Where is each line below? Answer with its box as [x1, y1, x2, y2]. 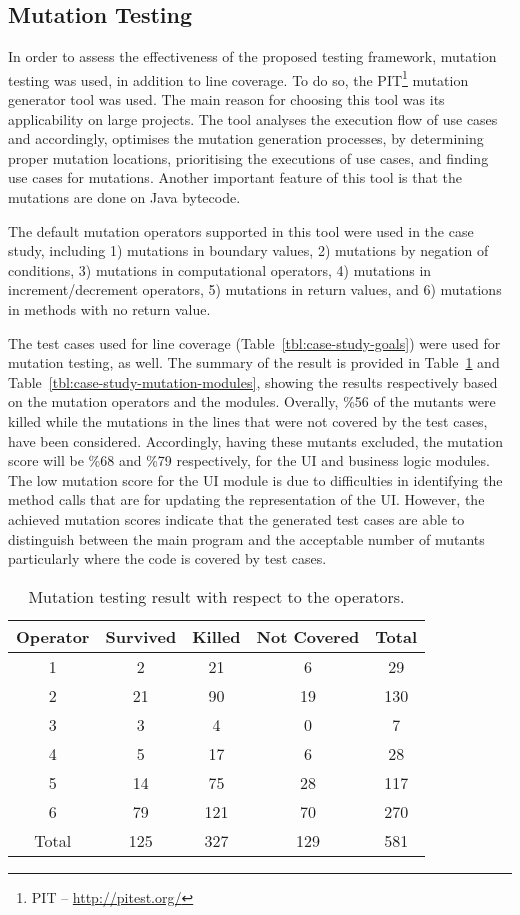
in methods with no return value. [8, 298, 211, 319]
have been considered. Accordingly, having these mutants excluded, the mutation [8, 430, 503, 451]
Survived [105, 624, 177, 648]
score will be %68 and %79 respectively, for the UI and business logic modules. [8, 450, 490, 471]
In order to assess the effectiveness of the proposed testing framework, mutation [8, 46, 497, 67]
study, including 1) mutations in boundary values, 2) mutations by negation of [8, 240, 489, 261]
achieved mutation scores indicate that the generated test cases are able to [8, 508, 465, 529]
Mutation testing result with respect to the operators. [28, 584, 405, 608]
